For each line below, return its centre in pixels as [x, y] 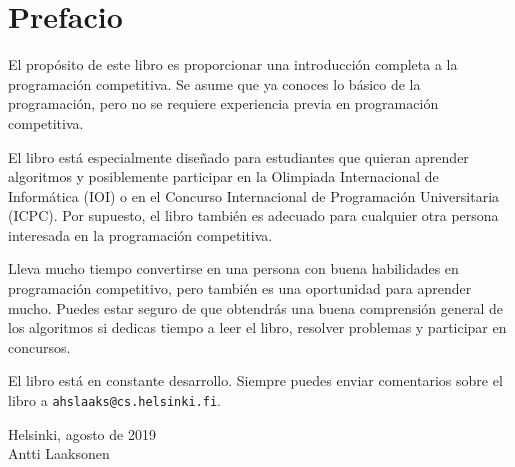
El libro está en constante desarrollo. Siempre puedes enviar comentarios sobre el [255, 380]
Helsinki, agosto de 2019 [82, 433]
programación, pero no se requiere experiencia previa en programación [223, 103]
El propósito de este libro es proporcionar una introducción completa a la [233, 64]
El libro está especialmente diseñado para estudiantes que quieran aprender [238, 156]
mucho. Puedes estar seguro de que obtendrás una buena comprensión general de [256, 307]
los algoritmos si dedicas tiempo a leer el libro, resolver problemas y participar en [257, 327]
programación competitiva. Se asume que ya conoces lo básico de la [214, 83]
